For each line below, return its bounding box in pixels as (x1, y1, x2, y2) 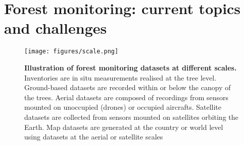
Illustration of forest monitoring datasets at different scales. (24, 62, 237, 72)
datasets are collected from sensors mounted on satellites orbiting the (24, 111, 238, 122)
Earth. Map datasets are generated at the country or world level (24, 121, 223, 132)
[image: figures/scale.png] (24, 48, 119, 55)
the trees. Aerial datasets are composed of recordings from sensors (24, 92, 229, 102)
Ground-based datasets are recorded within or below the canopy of (24, 82, 231, 93)
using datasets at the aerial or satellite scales (24, 131, 163, 142)
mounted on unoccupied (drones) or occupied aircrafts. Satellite (24, 102, 222, 112)
